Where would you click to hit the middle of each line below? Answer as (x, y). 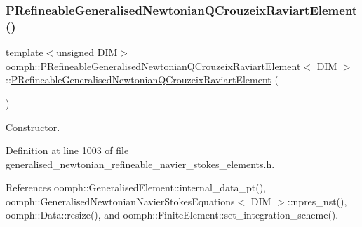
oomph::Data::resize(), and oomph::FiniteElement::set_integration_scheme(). (172, 215)
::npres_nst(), (317, 201)
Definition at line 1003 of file (67, 150)
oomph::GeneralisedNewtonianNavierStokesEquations (120, 201)
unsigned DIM (87, 52)
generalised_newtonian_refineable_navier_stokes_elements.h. (140, 164)
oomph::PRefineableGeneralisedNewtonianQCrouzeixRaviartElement (153, 66)
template (25, 52)
